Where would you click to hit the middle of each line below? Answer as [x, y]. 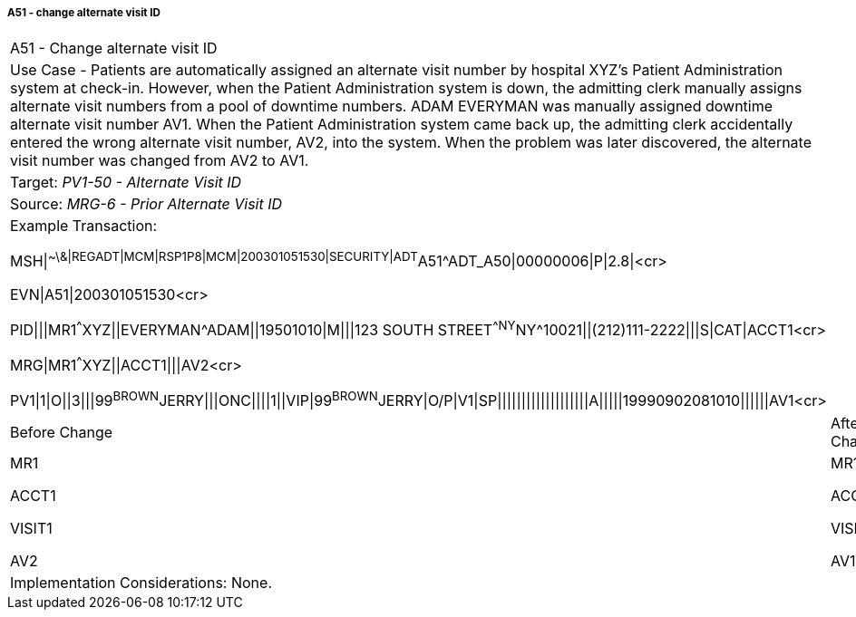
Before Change [62, 432]
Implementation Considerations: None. [141, 582]
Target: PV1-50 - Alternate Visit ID [126, 183]
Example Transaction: [84, 226]
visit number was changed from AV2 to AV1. [160, 161]
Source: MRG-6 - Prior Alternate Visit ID [146, 204]
